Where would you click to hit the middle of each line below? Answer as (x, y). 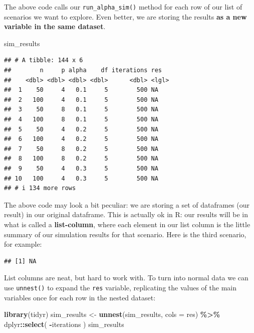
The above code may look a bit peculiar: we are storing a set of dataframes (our (127, 204)
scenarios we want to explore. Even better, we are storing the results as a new (125, 16)
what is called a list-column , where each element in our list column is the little (127, 224)
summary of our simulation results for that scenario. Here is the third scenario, (125, 234)
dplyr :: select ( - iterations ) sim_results (64, 324)
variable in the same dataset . (55, 26)
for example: (23, 244)
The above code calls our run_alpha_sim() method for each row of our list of (123, 7)
